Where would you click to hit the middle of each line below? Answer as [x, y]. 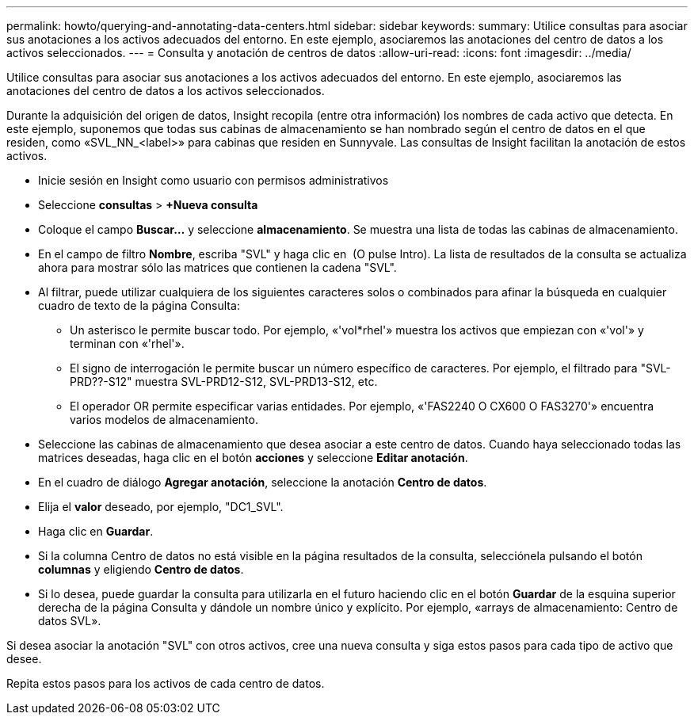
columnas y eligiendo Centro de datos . [141, 569]
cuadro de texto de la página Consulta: [139, 305]
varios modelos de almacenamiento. [164, 420]
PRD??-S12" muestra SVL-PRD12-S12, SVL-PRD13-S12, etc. [224, 381]
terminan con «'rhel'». [127, 343]
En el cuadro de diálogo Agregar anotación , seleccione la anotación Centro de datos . [263, 482]
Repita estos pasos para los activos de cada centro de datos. [166, 683]
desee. [24, 659]
